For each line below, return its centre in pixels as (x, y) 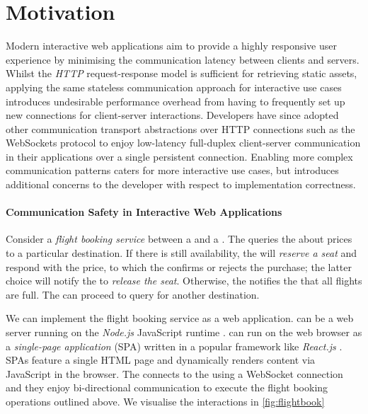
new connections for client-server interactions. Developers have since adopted (172, 115)
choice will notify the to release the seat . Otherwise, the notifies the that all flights (184, 281)
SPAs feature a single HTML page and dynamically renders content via (161, 360)
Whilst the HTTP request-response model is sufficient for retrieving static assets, (182, 73)
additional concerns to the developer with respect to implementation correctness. (181, 184)
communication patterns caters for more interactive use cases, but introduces (172, 170)
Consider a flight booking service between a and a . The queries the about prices (179, 239)
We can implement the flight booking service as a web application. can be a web (180, 318)
